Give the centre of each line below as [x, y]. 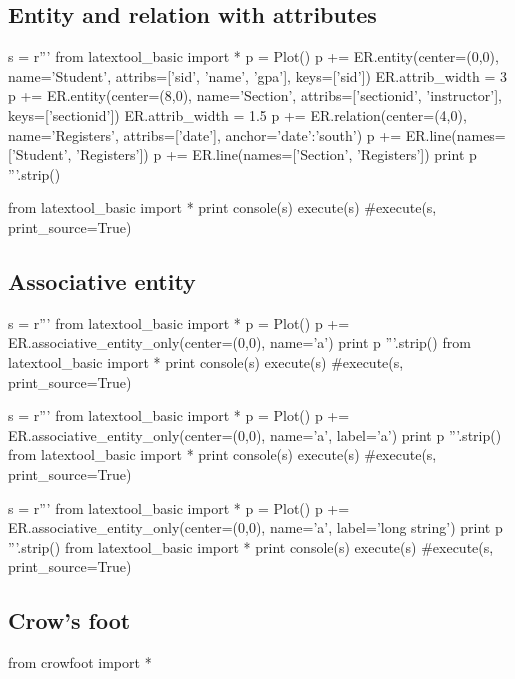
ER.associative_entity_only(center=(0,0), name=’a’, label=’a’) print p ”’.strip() [255, 434]
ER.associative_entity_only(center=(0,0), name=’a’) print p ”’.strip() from [239, 342]
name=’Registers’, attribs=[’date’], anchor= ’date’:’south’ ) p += [205, 134]
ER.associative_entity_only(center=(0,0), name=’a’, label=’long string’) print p [255, 527]
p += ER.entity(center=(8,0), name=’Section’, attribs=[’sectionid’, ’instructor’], [255, 95]
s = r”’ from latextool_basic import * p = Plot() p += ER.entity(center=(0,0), [253, 56]
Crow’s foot [69, 620]
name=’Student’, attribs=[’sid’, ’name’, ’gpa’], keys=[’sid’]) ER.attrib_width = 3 [258, 75]
